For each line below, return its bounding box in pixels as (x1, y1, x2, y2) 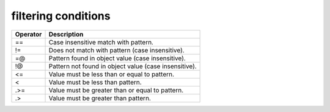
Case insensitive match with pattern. (48, 38, 154, 46)
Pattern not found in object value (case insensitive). (48, 61, 197, 70)
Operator (15, 30, 42, 38)
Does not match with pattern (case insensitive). (48, 46, 185, 54)
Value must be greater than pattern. (48, 94, 151, 102)
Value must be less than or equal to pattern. (48, 70, 174, 79)
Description (48, 30, 84, 38)
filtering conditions (11, 9, 111, 23)
